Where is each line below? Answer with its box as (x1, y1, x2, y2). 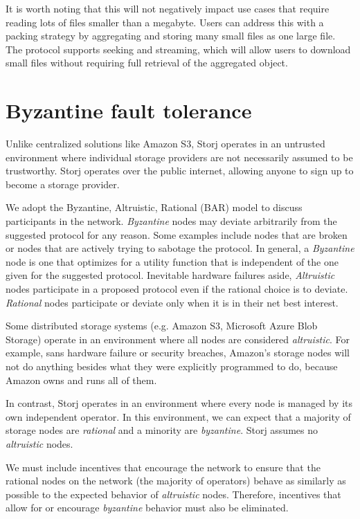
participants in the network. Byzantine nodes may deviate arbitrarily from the (6, 214, 337, 228)
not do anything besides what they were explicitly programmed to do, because (6, 359, 338, 373)
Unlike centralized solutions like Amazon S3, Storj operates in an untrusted (6, 136, 325, 151)
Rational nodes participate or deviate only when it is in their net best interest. (6, 295, 339, 309)
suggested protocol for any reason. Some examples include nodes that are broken (6, 227, 348, 242)
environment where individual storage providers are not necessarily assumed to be (6, 149, 353, 164)
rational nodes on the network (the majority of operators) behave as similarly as (6, 473, 346, 488)
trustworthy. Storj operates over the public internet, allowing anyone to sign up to (6, 163, 354, 178)
